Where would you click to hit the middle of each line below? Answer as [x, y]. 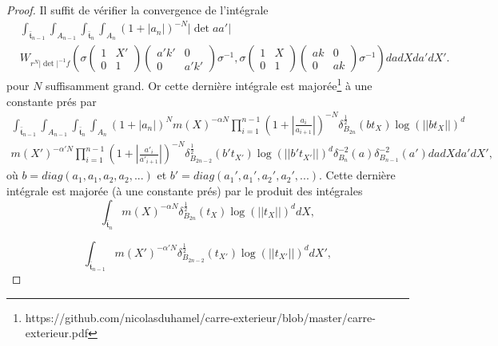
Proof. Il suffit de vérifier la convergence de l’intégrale [137, 10]
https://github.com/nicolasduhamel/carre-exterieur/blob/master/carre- [200, 317]
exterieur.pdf [57, 333]
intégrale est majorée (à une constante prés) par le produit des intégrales [185, 191]
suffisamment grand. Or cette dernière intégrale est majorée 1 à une [209, 85]
